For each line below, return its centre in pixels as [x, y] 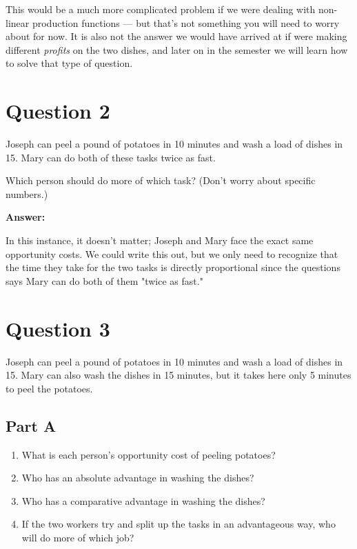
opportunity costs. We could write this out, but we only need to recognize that [172, 253]
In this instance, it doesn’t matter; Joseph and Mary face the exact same [160, 240]
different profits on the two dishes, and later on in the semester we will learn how [177, 49]
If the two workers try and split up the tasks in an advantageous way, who [178, 524]
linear [18, 22]
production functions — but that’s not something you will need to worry [186, 22]
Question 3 [58, 328]
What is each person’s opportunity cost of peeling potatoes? [149, 454]
